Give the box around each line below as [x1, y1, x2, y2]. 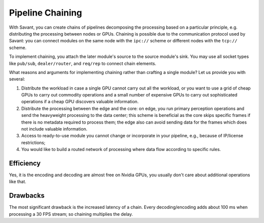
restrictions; [21, 139, 46, 146]
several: [9, 76, 25, 82]
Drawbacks [9, 191, 45, 200]
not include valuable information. [21, 126, 88, 132]
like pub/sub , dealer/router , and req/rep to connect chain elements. [9, 60, 156, 66]
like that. [9, 179, 26, 185]
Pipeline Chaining [9, 7, 83, 18]
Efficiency [9, 159, 41, 167]
